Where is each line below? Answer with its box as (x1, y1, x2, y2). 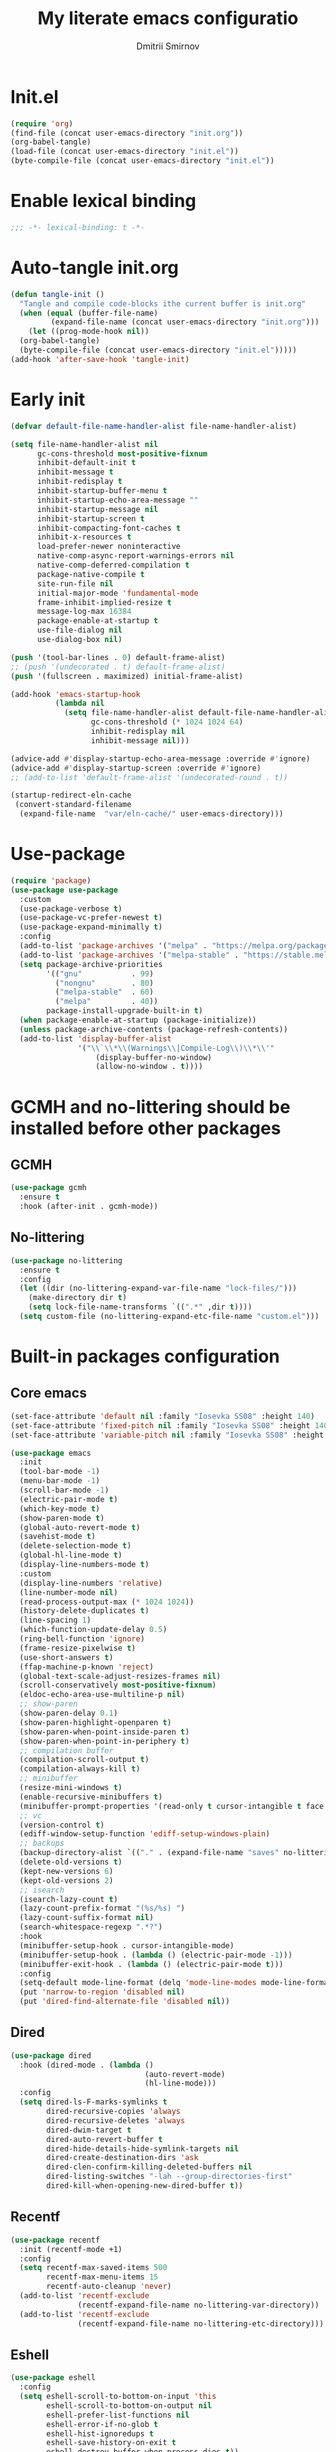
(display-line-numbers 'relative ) (19, 1578, 163, 1588)
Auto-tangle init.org (10, 257, 180, 279)
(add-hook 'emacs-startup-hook (10, 689, 141, 699)
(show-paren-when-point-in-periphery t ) (19, 1736, 190, 1746)
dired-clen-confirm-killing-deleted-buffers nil (46, 2162, 253, 2172)
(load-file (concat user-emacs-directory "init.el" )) (10, 147, 240, 157)
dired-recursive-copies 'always (46, 2107, 182, 2117)
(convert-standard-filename (14, 800, 132, 810)
